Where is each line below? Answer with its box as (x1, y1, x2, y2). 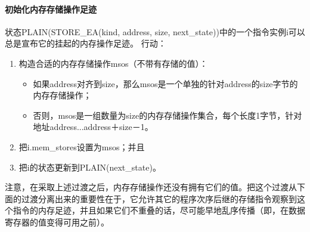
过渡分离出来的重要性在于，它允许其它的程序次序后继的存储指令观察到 (21, 192, 297, 205)
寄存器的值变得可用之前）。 (5, 215, 109, 228)
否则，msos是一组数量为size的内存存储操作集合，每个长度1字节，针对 (33, 109, 302, 121)
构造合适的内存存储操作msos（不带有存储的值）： (18, 57, 208, 69)
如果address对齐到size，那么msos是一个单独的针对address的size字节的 (33, 77, 298, 89)
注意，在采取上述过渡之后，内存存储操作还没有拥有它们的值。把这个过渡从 (5, 181, 297, 193)
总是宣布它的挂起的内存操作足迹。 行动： (5, 37, 166, 50)
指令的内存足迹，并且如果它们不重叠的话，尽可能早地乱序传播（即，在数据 (13, 204, 305, 216)
